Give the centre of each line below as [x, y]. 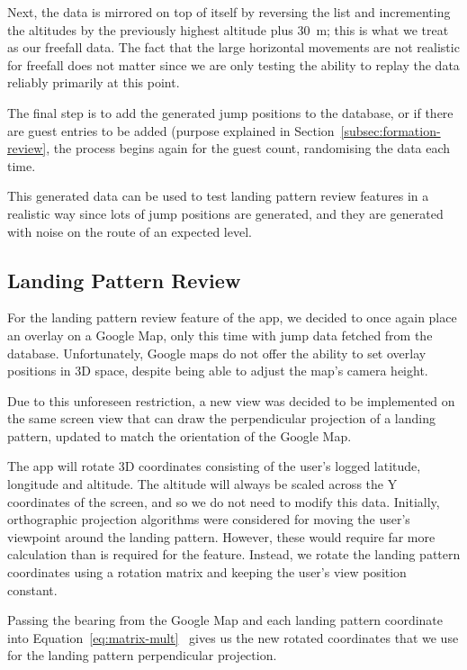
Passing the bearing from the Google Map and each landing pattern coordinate [225, 620]
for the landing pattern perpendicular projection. [142, 655]
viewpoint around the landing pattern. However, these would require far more [221, 536]
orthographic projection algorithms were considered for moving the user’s [209, 519]
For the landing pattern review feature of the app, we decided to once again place [232, 317]
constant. [32, 589]
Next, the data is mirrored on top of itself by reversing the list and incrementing [229, 12]
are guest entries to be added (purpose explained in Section [171, 130]
